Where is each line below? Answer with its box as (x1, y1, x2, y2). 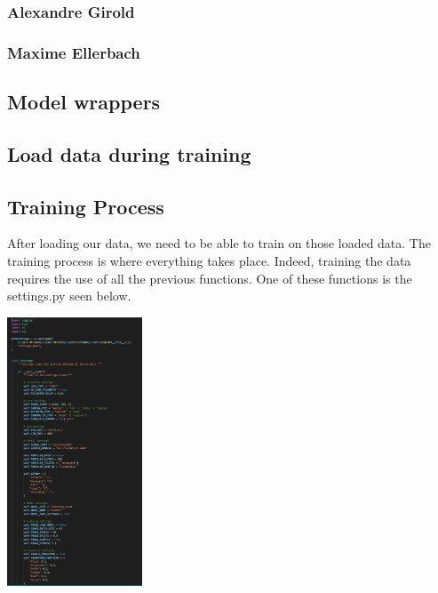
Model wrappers (7, 88, 161, 116)
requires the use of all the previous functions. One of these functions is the (7, 268, 412, 287)
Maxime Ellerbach (7, 41, 140, 63)
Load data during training (7, 140, 251, 167)
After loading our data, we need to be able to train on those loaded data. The (7, 234, 431, 252)
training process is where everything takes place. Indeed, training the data (7, 252, 411, 270)
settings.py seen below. (7, 286, 131, 305)
